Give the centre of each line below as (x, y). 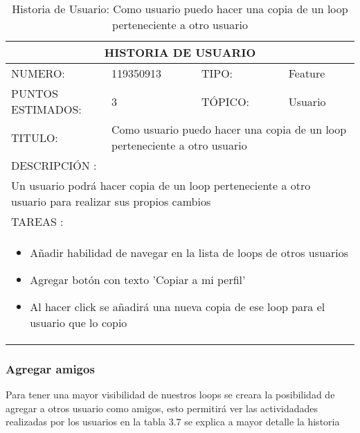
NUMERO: (38, 73)
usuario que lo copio (79, 322)
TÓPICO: (225, 101)
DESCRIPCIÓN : (54, 165)
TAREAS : (37, 221)
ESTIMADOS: (46, 109)
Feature (307, 73)
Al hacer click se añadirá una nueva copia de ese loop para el (178, 307)
